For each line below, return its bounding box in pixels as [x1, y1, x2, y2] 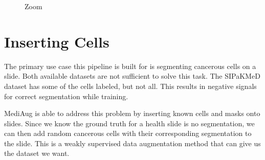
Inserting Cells [4, 31, 109, 52]
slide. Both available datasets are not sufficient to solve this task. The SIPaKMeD [4, 71, 260, 81]
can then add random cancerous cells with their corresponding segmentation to [4, 128, 252, 139]
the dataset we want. [4, 148, 70, 158]
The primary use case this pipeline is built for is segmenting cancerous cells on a [4, 60, 256, 71]
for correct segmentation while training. [4, 90, 128, 101]
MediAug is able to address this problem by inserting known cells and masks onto [4, 108, 260, 119]
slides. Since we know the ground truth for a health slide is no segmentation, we [4, 118, 255, 128]
